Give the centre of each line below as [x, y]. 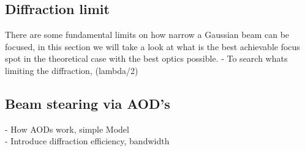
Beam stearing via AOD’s [88, 103]
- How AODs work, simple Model [67, 129]
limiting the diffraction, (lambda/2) [72, 70]
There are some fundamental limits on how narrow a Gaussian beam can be [147, 35]
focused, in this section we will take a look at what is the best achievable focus [152, 46]
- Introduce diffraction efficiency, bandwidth [87, 141]
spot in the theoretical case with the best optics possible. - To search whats [146, 58]
